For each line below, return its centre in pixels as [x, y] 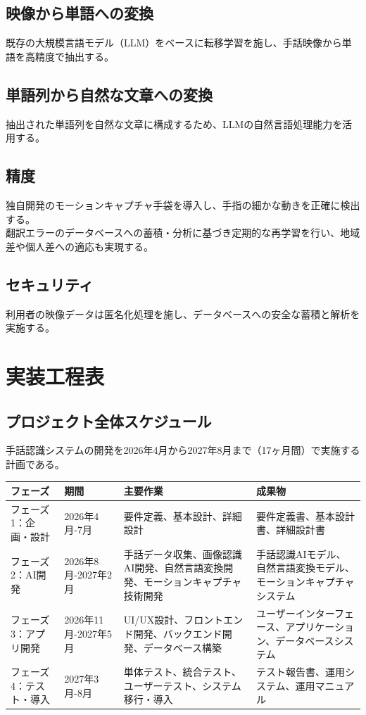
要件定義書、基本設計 [306, 515]
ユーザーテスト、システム [182, 685]
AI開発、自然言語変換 [173, 568]
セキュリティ [50, 284]
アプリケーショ [320, 627]
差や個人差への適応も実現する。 [80, 246]
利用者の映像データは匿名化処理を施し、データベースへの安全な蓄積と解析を [183, 314]
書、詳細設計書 [291, 530]
